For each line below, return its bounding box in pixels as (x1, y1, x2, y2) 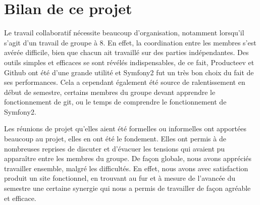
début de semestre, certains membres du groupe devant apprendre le (4, 86, 216, 97)
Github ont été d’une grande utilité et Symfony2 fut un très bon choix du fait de (4, 67, 254, 77)
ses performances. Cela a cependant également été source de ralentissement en (4, 77, 245, 87)
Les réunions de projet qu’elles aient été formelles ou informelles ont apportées (4, 123, 246, 134)
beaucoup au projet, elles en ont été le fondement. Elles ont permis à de (4, 133, 226, 144)
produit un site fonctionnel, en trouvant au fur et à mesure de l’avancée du (4, 173, 236, 183)
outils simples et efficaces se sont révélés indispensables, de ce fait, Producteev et (4, 57, 254, 67)
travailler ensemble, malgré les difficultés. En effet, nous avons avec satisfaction (4, 163, 248, 173)
